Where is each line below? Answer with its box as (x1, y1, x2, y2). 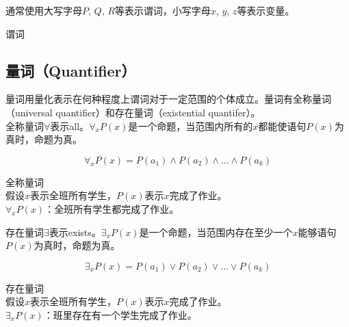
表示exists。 (49, 224, 101, 239)
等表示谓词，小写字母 (114, 3, 211, 17)
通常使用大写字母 (5, 3, 82, 17)
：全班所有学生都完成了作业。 (44, 201, 179, 215)
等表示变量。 (237, 3, 295, 17)
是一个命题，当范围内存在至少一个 (139, 224, 293, 239)
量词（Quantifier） (5, 60, 136, 81)
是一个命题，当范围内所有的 (128, 118, 253, 133)
